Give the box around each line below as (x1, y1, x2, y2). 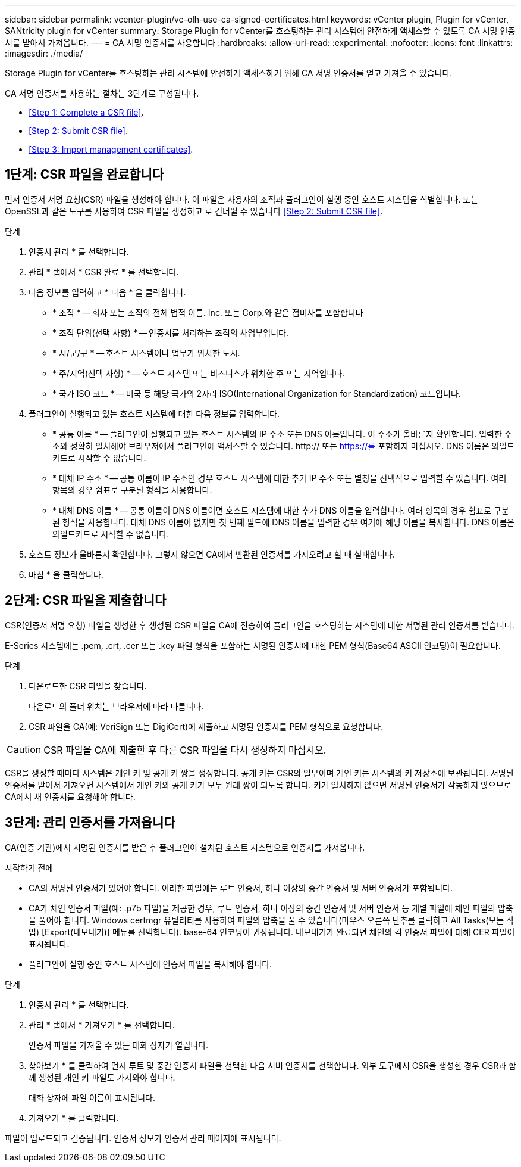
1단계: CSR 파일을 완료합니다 (5, 167, 164, 182)
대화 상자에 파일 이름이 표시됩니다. (29, 1092, 155, 1103)
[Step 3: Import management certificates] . (29, 144, 193, 154)
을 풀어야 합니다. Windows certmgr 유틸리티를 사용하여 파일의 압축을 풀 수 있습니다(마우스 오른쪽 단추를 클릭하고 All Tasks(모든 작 (29, 914, 514, 925)
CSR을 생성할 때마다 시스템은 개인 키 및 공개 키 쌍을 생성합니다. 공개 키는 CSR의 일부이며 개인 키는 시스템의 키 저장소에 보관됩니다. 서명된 (5, 767, 514, 778)
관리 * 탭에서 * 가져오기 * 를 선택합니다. (29, 1019, 175, 1030)
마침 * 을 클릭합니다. (29, 569, 103, 580)
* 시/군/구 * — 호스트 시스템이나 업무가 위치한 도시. (52, 347, 240, 358)
